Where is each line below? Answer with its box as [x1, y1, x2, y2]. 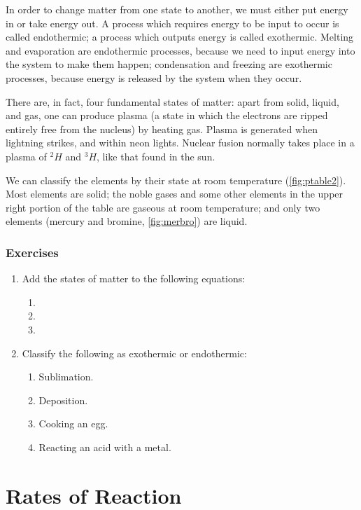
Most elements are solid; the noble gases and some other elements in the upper [6, 186, 344, 201]
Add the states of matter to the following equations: [22, 271, 246, 286]
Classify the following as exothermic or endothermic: [22, 345, 247, 360]
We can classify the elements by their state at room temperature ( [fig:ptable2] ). [6, 172, 346, 187]
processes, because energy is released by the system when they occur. [6, 70, 302, 85]
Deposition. [38, 392, 88, 407]
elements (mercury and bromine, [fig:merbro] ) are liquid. [6, 214, 248, 228]
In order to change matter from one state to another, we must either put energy [6, 2, 348, 16]
